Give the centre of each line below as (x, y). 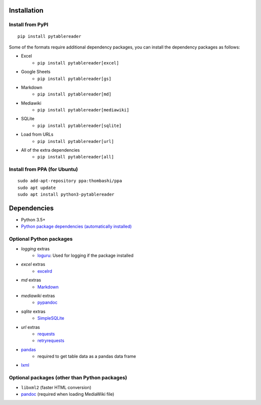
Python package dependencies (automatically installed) (76, 226)
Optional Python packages (41, 239)
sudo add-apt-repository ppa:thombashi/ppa (70, 181)
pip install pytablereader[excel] (78, 63)
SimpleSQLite (51, 318)
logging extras (36, 249)
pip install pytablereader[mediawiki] (83, 110)
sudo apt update (37, 187)
